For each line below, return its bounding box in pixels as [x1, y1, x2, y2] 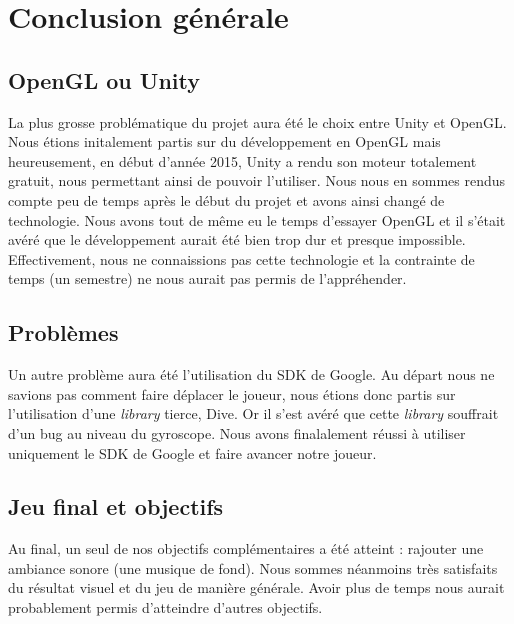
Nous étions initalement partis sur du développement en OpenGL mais [8, 131, 441, 152]
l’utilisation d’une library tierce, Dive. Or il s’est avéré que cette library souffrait [8, 403, 499, 424]
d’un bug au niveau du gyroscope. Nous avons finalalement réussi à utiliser [8, 422, 466, 443]
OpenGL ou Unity [8, 64, 200, 95]
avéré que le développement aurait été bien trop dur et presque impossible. [8, 229, 466, 250]
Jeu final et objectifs [8, 491, 224, 522]
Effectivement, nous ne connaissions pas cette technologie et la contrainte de [8, 248, 475, 269]
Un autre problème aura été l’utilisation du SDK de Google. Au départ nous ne [8, 364, 495, 385]
